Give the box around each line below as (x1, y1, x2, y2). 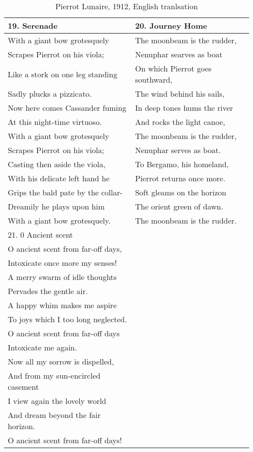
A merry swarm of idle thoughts (8, 271, 117, 282)
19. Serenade (8, 20, 58, 31)
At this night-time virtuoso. (8, 116, 102, 127)
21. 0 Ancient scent (8, 229, 73, 240)
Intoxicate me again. (8, 342, 77, 353)
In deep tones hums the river (135, 102, 233, 113)
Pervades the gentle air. (8, 285, 88, 296)
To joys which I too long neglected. (8, 313, 127, 325)
